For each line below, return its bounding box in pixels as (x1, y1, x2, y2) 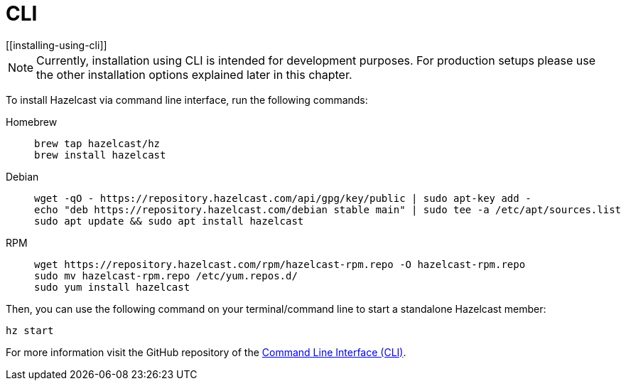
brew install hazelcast (34, 149, 166, 161)
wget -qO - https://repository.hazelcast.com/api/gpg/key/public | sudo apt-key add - (34, 192, 531, 204)
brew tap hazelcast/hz (34, 137, 161, 149)
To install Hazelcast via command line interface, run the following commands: (6, 93, 368, 106)
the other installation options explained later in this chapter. (36, 67, 352, 82)
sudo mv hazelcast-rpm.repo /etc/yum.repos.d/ (34, 269, 298, 282)
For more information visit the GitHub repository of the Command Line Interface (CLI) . (6, 345, 406, 358)
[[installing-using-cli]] (6, 38, 107, 51)
